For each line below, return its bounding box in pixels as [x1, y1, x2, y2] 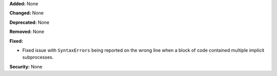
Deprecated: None [9, 19, 50, 25]
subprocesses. [22, 54, 54, 60]
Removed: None [9, 28, 45, 35]
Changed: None [9, 10, 44, 16]
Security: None [9, 63, 43, 69]
